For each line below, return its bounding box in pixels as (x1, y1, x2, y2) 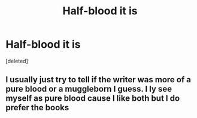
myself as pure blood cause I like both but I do (5, 94, 180, 104)
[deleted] (5, 57, 28, 64)
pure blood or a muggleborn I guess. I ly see (5, 84, 172, 94)
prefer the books (5, 103, 69, 113)
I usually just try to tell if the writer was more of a (5, 74, 191, 85)
